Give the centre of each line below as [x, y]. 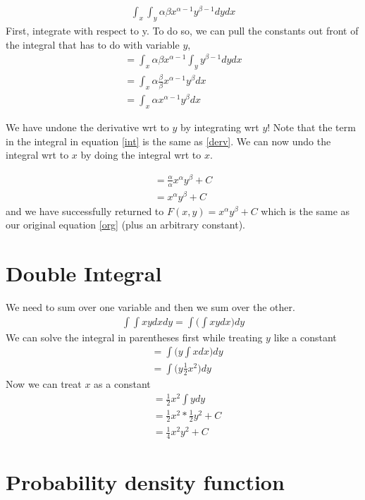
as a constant [122, 383]
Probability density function [145, 482]
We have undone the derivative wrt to [87, 127]
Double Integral [84, 273]
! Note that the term [311, 127]
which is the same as [305, 211]
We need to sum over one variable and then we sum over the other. [150, 307]
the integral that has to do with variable [93, 44]
